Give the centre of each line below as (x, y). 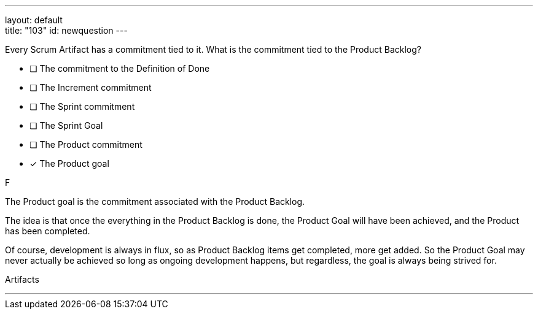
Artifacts (22, 279)
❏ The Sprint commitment (82, 106)
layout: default (34, 20)
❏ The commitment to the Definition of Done (120, 68)
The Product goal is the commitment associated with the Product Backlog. (155, 201)
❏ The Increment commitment (91, 87)
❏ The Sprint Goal (66, 125)
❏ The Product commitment (86, 144)
